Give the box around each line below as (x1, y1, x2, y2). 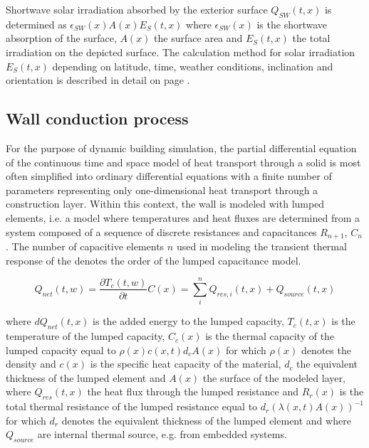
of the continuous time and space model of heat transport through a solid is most (6, 154, 361, 169)
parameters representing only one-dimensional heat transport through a (6, 182, 318, 197)
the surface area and (154, 31, 243, 46)
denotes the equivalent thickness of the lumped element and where (61, 412, 351, 427)
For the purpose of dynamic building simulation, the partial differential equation (6, 140, 357, 155)
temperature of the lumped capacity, (6, 329, 165, 343)
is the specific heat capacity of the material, (90, 356, 281, 371)
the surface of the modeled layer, (202, 370, 345, 385)
